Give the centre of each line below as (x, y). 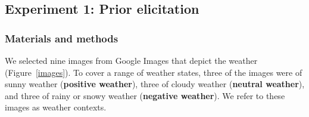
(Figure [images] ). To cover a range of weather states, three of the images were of (154, 72)
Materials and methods (62, 38)
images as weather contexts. (56, 107)
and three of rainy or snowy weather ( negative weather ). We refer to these (145, 95)
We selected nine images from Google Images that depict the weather (131, 60)
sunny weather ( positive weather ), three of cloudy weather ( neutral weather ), (155, 84)
